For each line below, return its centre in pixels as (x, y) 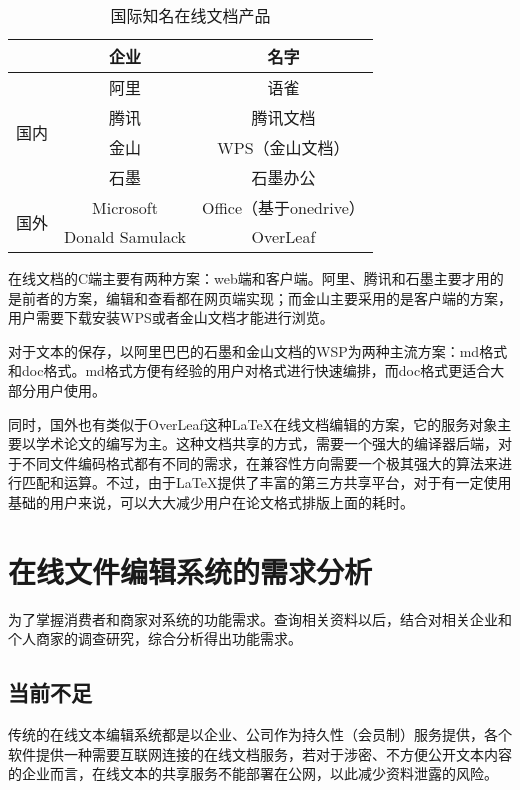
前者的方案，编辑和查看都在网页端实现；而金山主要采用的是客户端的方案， (266, 297)
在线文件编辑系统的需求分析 (190, 570)
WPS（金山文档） (283, 147)
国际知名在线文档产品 (190, 15)
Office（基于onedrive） (283, 207)
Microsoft (125, 207)
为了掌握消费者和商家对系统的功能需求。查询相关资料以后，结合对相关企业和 (260, 618)
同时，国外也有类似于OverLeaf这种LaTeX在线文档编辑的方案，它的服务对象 (253, 423)
